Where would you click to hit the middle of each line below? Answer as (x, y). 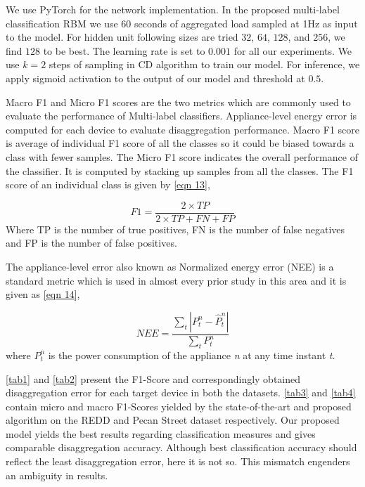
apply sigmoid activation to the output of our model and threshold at (155, 78)
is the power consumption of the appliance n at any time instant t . (192, 355)
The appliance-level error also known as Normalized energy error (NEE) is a (170, 266)
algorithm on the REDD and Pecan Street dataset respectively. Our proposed (173, 420)
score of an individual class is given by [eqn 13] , (108, 184)
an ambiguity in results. (57, 475)
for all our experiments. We (293, 50)
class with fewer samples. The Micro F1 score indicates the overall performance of (182, 156)
